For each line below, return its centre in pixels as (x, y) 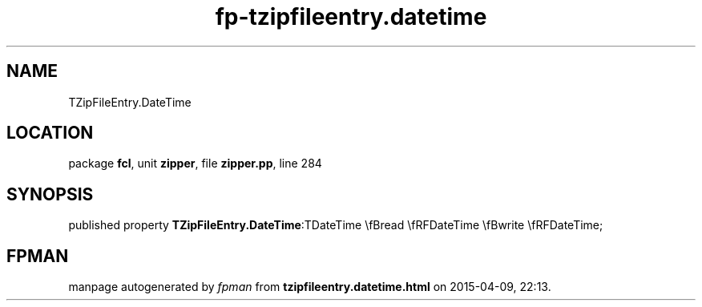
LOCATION (50, 133)
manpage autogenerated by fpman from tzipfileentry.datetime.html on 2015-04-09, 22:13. (310, 287)
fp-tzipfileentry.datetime (351, 17)
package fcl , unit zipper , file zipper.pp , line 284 (195, 164)
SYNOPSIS (50, 194)
